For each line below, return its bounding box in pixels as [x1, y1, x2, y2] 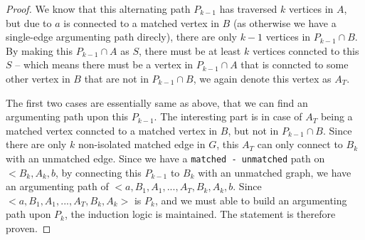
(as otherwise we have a [233, 15, 337, 30]
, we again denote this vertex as [193, 71, 332, 85]
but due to [6, 15, 52, 30]
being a [320, 109, 353, 124]
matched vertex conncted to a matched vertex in [6, 122, 218, 137]
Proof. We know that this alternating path [6, 1, 191, 16]
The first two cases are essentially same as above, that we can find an [6, 95, 308, 110]
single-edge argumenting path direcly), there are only [6, 29, 237, 44]
